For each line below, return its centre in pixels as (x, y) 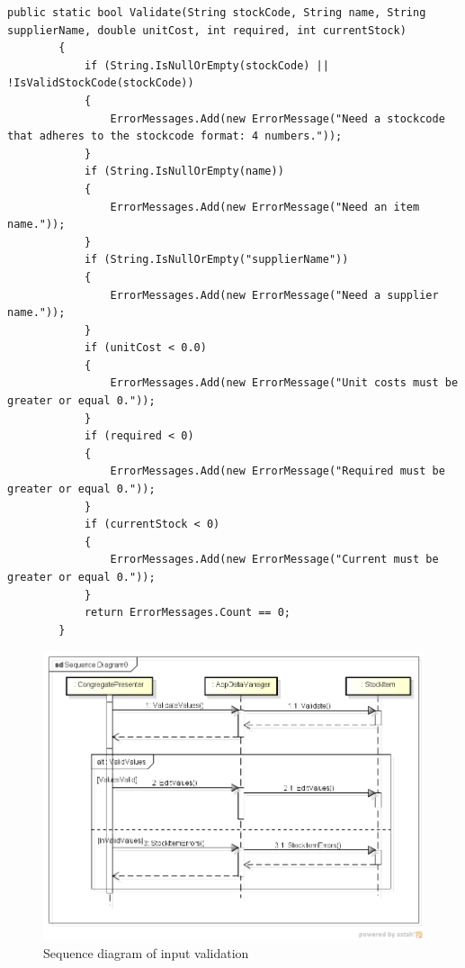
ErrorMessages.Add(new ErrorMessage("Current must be (274, 560)
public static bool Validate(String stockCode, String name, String (217, 13)
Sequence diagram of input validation (146, 953)
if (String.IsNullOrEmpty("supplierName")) (216, 260)
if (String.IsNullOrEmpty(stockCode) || (206, 65)
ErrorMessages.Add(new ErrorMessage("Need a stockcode (277, 118)
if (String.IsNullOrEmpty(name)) (184, 172)
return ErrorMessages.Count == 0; (187, 613)
